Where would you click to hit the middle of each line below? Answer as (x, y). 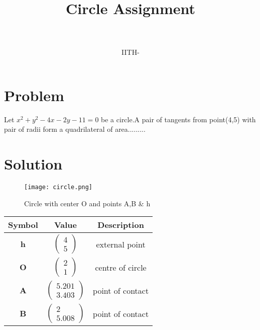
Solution (33, 164)
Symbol (23, 225)
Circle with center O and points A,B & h (87, 203)
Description (121, 225)
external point (121, 244)
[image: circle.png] (58, 187)
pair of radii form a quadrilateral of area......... (75, 129)
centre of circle (121, 267)
